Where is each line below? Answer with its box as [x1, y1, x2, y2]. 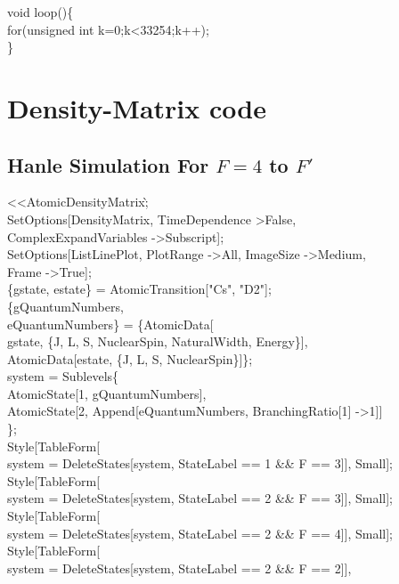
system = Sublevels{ [7, 367, 119, 385]
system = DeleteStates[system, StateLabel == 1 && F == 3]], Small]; [7, 454, 393, 473]
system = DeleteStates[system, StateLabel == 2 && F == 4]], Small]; [7, 523, 393, 542]
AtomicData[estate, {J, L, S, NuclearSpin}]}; [7, 349, 253, 368]
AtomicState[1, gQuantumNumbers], [7, 384, 207, 402]
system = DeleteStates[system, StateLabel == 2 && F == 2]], [7, 558, 352, 577]
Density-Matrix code [7, 89, 266, 126]
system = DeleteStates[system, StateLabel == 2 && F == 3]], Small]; [7, 489, 393, 507]
